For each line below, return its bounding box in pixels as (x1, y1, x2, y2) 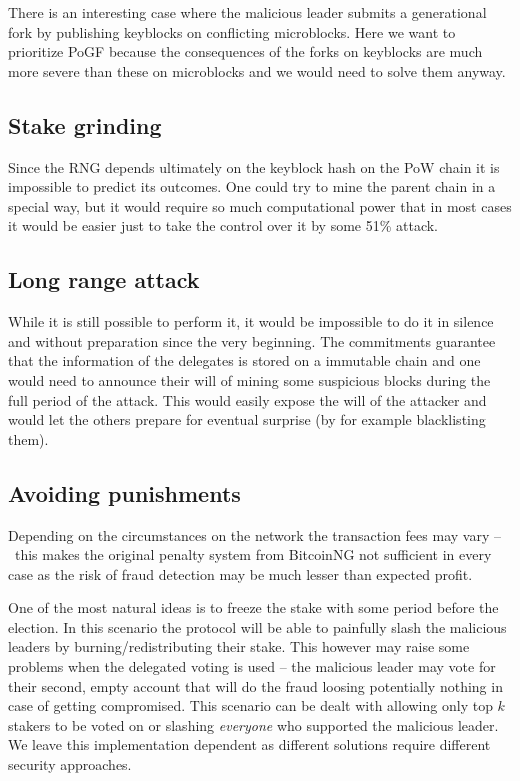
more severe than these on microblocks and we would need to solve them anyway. (8, 60, 506, 81)
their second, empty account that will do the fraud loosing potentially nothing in (8, 675, 503, 696)
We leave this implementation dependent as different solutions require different (8, 734, 491, 755)
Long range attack (8, 264, 200, 295)
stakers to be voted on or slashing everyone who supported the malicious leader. (8, 714, 499, 735)
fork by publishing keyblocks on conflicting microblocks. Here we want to (8, 21, 456, 42)
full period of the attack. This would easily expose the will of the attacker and (8, 389, 487, 410)
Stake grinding (8, 109, 162, 140)
